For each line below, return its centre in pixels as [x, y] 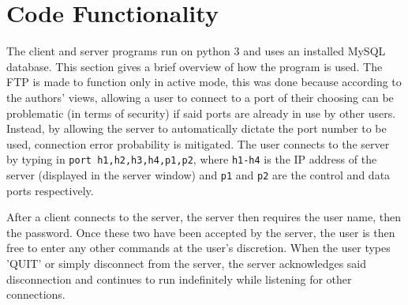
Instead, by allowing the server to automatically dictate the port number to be [197, 128]
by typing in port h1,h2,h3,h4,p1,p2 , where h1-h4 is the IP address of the [192, 159]
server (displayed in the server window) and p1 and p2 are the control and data [198, 174]
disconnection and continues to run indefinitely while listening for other [179, 279]
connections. [36, 294]
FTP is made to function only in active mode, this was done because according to [204, 82]
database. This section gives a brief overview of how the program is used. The [195, 66]
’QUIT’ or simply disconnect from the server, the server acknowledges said [187, 263]
